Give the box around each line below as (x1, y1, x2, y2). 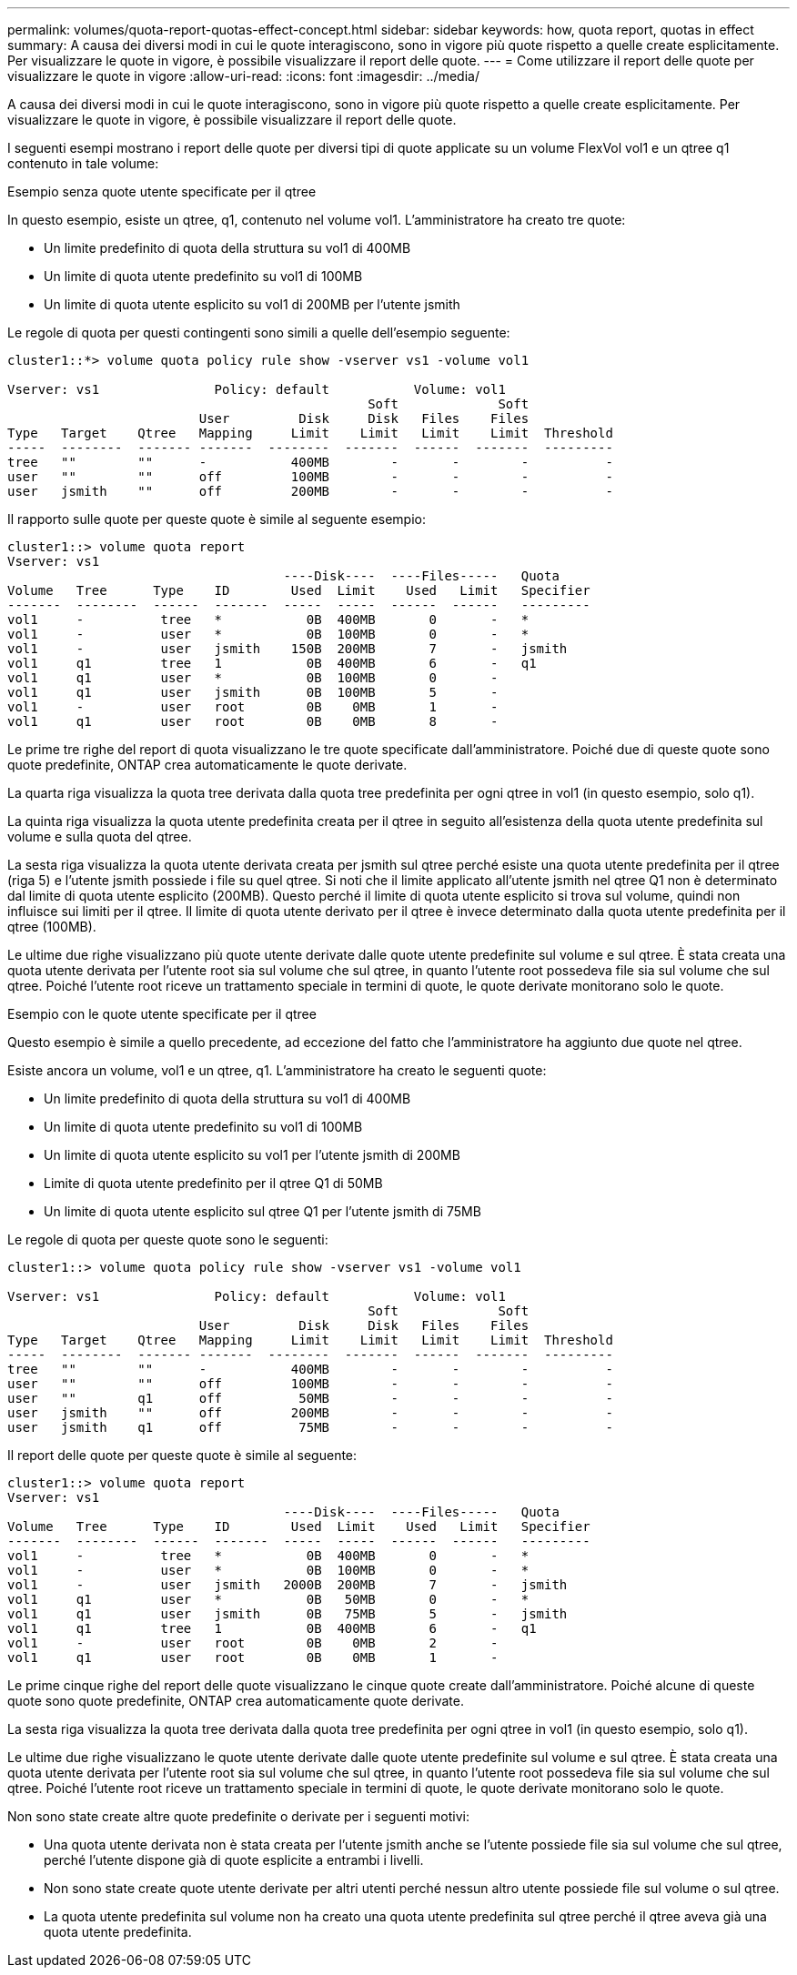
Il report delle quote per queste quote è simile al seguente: (7, 1447, 358, 1463)
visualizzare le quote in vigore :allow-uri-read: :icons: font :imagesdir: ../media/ (7, 68, 479, 84)
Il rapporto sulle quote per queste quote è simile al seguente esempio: (7, 511, 427, 527)
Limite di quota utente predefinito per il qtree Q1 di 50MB (44, 1175, 383, 1191)
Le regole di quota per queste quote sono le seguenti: (7, 1232, 328, 1247)
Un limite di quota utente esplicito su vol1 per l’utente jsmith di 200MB (44, 1147, 460, 1163)
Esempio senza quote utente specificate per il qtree (7, 184, 317, 199)
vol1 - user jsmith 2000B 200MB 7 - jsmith (7, 1577, 568, 1592)
